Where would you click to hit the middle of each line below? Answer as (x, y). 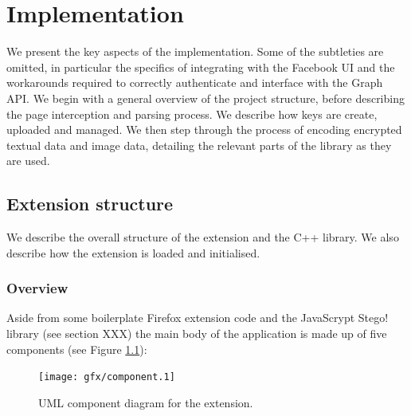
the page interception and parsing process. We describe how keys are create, (192, 114)
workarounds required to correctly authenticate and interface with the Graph (195, 82)
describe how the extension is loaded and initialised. (133, 252)
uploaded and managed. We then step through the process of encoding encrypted (204, 130)
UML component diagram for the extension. (146, 402)
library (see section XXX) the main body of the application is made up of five (197, 334)
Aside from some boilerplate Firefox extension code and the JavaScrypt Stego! (198, 318)
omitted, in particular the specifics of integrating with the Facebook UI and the (201, 67)
